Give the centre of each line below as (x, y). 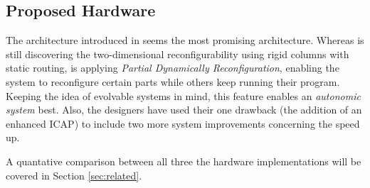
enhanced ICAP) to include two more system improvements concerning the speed (183, 123)
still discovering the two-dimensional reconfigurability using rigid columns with (178, 54)
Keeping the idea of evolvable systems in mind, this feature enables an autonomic (183, 95)
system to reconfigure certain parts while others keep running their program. (173, 81)
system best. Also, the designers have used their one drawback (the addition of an (184, 110)
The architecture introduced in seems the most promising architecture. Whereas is (185, 40)
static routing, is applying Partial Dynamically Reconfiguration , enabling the (173, 68)
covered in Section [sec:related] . (74, 175)
